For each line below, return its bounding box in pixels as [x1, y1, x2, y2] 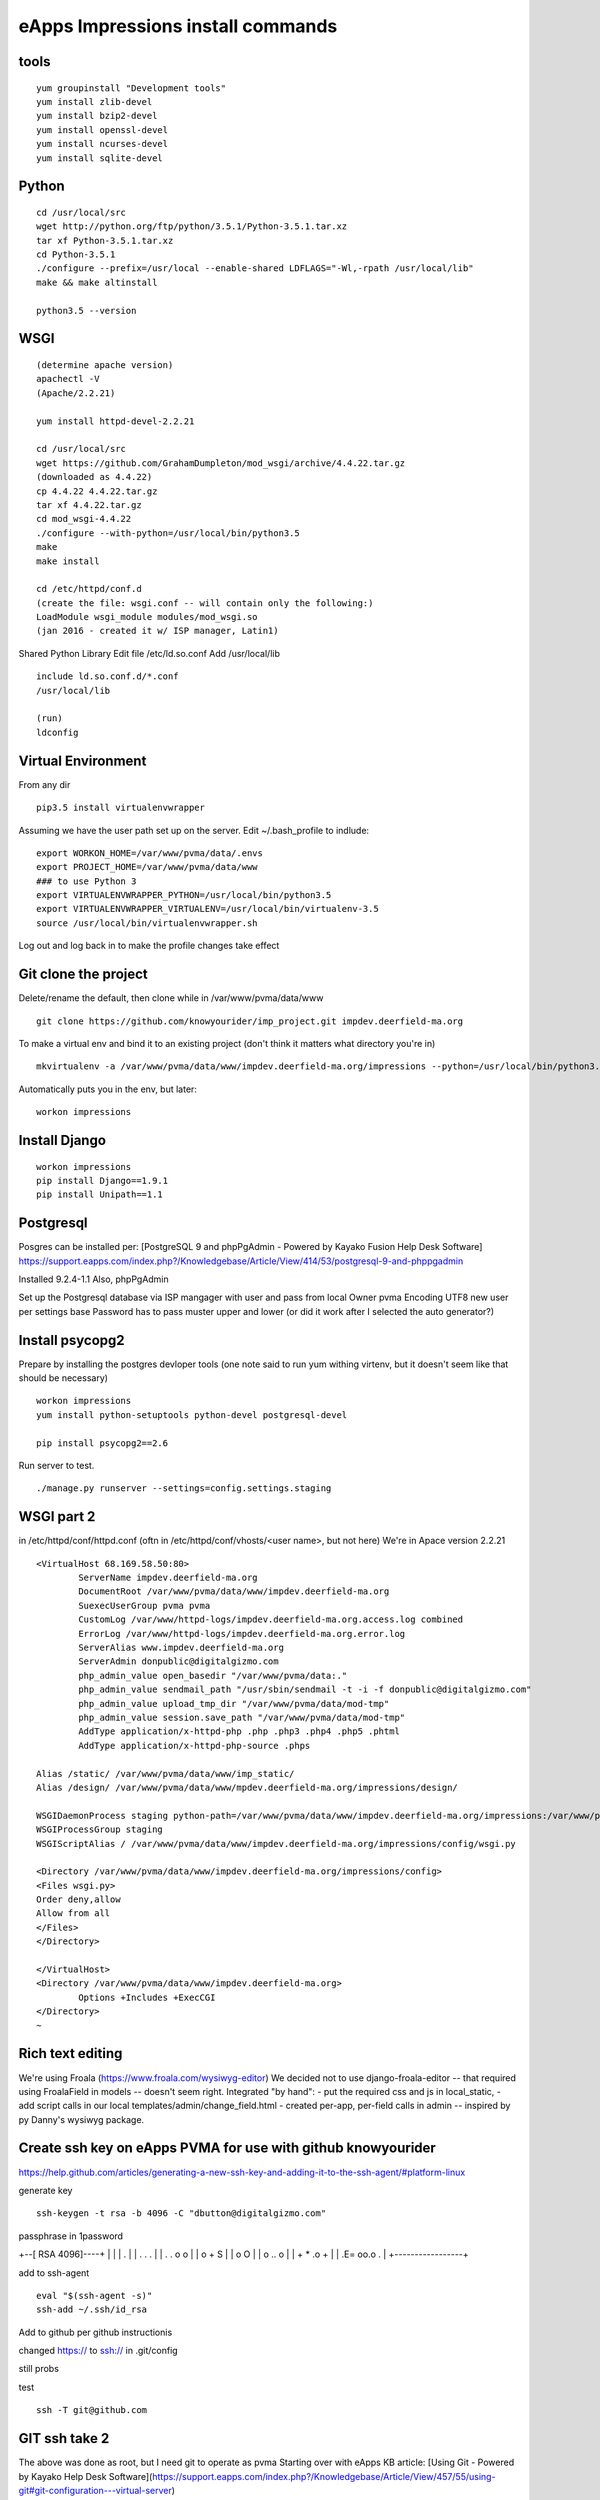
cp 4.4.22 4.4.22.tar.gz [36, 485, 158, 497]
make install [36, 555, 100, 567]
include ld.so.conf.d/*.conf [36, 671, 179, 682]
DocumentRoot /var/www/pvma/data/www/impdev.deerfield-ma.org [78, 1586, 390, 1597]
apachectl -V [36, 373, 100, 385]
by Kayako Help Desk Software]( [18, 2470, 153, 2482]
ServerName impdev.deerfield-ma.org [78, 1572, 259, 1584]
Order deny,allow [36, 1894, 121, 1905]
